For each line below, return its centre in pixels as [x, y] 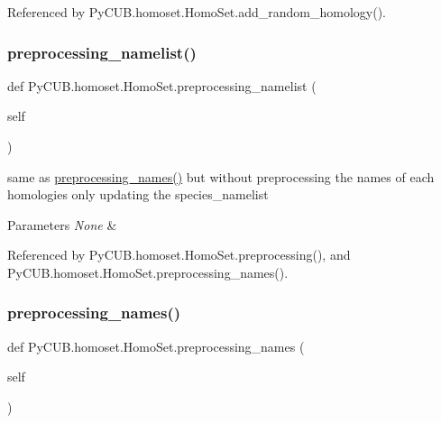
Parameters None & [62, 224]
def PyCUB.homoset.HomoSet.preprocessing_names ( [156, 346]
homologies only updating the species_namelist [138, 194]
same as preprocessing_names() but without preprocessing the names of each [221, 176]
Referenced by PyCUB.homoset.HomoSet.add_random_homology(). [197, 12]
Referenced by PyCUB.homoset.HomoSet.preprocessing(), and [179, 255]
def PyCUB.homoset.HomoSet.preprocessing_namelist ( [162, 85]
